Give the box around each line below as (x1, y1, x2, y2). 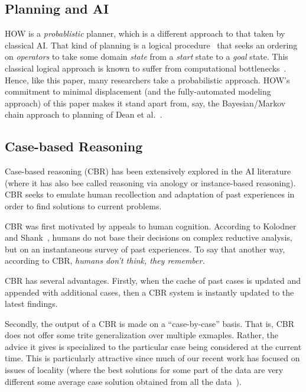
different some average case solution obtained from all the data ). (5, 375, 242, 387)
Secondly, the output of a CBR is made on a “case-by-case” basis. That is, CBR (5, 317, 294, 329)
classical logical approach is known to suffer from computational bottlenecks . (5, 61, 287, 74)
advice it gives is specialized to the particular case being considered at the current (5, 340, 302, 352)
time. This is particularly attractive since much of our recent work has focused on (5, 352, 300, 364)
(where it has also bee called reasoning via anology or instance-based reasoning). (5, 176, 296, 189)
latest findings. (5, 297, 58, 310)
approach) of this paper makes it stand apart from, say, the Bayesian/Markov (5, 96, 286, 109)
